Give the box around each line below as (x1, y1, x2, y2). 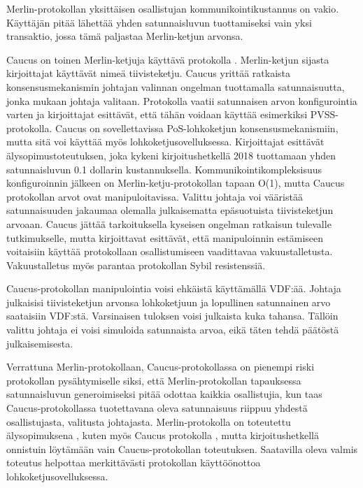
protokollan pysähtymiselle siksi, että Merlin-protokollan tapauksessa (6, 373, 301, 387)
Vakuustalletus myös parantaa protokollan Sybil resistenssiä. (6, 257, 266, 272)
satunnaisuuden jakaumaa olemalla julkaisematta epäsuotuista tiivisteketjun (6, 203, 334, 217)
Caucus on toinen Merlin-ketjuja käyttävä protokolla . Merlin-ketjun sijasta (6, 52, 329, 66)
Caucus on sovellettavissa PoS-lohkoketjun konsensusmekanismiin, (55, 120, 339, 135)
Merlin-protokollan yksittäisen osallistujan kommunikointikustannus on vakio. (6, 1, 339, 15)
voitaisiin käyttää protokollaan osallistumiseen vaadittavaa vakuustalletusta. (6, 244, 333, 259)
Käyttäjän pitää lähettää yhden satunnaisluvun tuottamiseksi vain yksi (6, 15, 312, 29)
